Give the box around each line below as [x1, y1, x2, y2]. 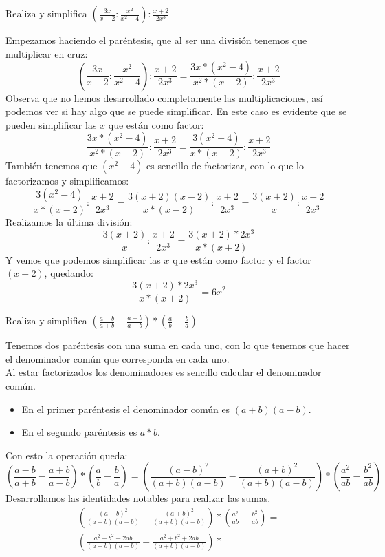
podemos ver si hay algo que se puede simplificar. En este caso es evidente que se [5, 104, 347, 118]
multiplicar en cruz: [5, 46, 88, 61]
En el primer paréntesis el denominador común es [21, 401, 230, 416]
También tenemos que [5, 158, 98, 173]
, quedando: [44, 266, 93, 280]
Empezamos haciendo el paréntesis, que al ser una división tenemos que [5, 33, 307, 47]
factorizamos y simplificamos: [5, 174, 129, 188]
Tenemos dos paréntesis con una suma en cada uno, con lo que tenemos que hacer [5, 338, 350, 353]
